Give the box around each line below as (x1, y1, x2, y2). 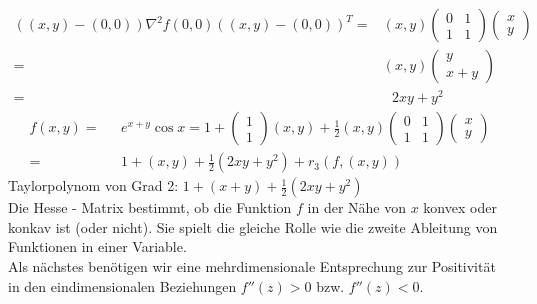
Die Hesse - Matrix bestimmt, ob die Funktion (8, 197, 292, 218)
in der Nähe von (307, 197, 407, 218)
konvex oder (423, 197, 497, 218)
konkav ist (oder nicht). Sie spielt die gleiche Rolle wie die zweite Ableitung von (8, 216, 498, 237)
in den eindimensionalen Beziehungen (8, 275, 237, 296)
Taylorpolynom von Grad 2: (8, 175, 179, 196)
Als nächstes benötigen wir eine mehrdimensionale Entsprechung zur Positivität (8, 256, 496, 277)
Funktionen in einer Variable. (8, 236, 187, 257)
